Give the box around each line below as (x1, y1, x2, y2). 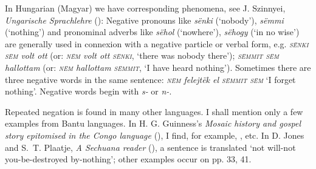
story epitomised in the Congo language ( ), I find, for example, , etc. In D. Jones (5, 128, 304, 141)
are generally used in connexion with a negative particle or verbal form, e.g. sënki (5, 37, 309, 50)
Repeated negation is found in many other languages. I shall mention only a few (5, 105, 303, 118)
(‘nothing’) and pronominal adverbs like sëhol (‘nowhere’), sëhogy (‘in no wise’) (5, 25, 300, 38)
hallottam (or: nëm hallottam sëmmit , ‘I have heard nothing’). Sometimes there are (5, 61, 311, 73)
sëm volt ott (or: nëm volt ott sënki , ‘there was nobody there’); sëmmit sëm (5, 49, 279, 62)
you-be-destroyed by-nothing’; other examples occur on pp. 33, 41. (5, 153, 252, 165)
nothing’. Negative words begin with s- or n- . (5, 85, 172, 98)
